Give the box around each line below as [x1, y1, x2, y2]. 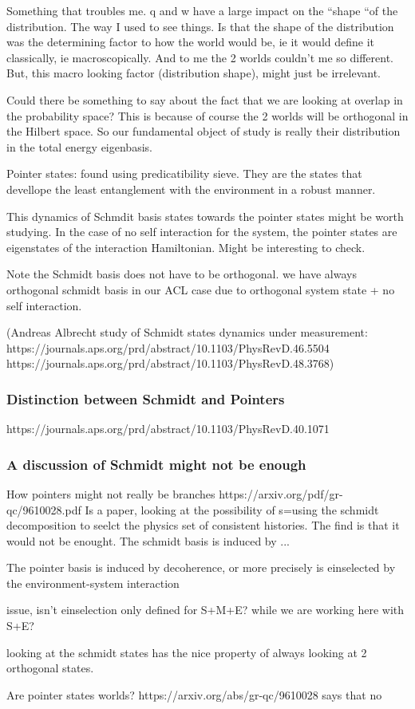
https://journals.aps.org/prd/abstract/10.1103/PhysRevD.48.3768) [6, 355, 334, 372]
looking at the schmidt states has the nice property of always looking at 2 [6, 644, 367, 660]
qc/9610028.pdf [6, 501, 81, 518]
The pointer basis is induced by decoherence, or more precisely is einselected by [6, 559, 396, 576]
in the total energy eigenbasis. [6, 138, 152, 155]
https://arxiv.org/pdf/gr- [219, 485, 343, 502]
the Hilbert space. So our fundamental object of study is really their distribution [6, 123, 401, 140]
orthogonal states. [6, 660, 94, 676]
